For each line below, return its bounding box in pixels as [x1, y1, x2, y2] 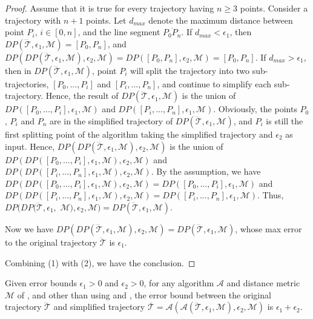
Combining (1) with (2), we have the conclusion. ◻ [5, 256, 196, 269]
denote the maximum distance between [148, 13, 293, 26]
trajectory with [5, 13, 61, 26]
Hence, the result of [45, 89, 119, 102]
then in [5, 64, 31, 76]
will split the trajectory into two [130, 64, 250, 76]
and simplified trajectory [53, 300, 145, 313]
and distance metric [226, 277, 300, 289]
